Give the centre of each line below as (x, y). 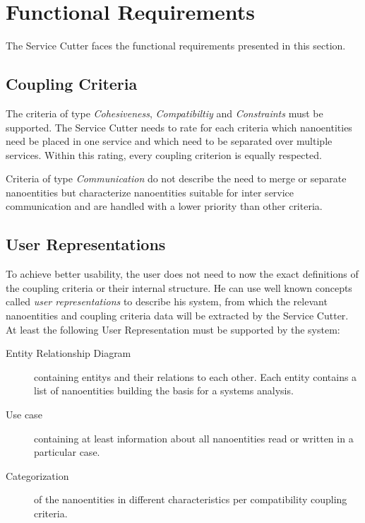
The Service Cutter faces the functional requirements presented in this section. (176, 46)
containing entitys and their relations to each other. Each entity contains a (196, 376)
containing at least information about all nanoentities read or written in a (194, 438)
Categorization (37, 475)
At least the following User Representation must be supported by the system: (173, 329)
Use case (24, 415)
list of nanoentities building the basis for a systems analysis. (164, 390)
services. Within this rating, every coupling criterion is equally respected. (164, 154)
